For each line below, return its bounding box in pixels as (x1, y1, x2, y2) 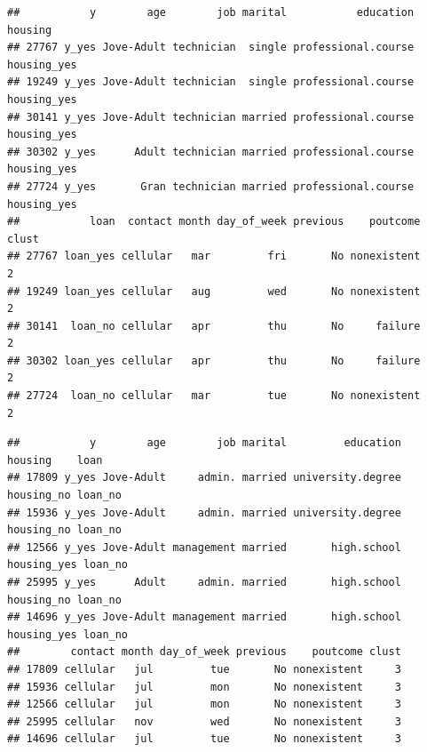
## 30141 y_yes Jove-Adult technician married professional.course (7, 110, 415, 124)
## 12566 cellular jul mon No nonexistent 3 (7, 698, 401, 711)
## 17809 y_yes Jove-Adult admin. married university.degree (7, 471, 401, 484)
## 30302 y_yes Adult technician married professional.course (7, 145, 415, 158)
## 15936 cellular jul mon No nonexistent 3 (7, 680, 401, 693)
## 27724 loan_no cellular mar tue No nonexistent (7, 389, 421, 403)
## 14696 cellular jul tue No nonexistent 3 (7, 732, 401, 746)
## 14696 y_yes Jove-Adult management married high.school (7, 611, 401, 624)
